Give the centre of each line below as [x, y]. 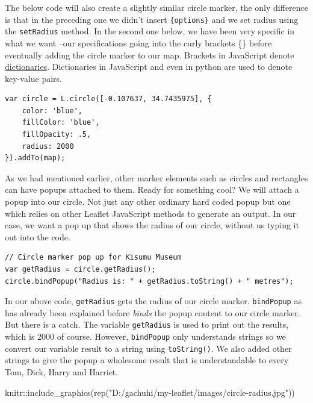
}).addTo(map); [35, 158]
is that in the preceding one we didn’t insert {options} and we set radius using [152, 19]
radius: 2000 [48, 146]
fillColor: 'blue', [61, 123]
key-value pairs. [34, 78]
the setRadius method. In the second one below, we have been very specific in [150, 31]
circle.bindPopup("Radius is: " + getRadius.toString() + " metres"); [149, 281]
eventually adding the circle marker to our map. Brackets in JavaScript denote [150, 55]
